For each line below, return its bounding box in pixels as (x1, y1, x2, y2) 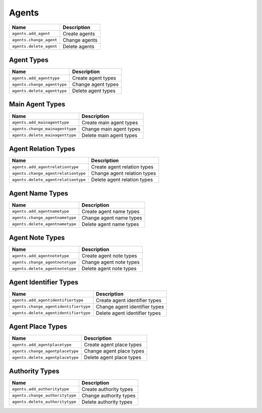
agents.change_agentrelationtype (12, 170, 86, 176)
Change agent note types (82, 259, 140, 265)
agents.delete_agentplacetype (12, 355, 79, 360)
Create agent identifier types (96, 297, 162, 303)
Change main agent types (82, 125, 141, 132)
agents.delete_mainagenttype (12, 132, 77, 138)
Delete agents (62, 43, 95, 50)
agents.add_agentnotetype (12, 253, 69, 258)
